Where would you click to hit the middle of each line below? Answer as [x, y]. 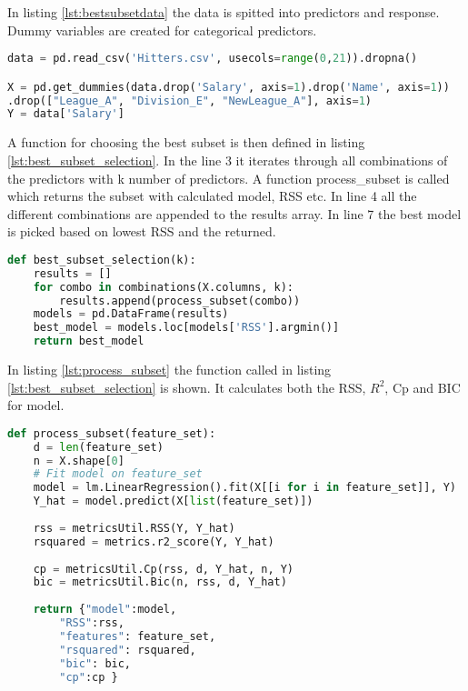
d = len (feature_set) [98, 447]
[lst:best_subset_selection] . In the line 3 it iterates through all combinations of [228, 160]
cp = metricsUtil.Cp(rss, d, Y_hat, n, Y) [164, 569]
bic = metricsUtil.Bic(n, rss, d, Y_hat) [160, 582]
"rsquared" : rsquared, [128, 650]
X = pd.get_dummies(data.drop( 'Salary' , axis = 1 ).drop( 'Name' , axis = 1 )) [229, 87]
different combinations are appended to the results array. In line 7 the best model [234, 213]
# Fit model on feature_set [118, 474]
